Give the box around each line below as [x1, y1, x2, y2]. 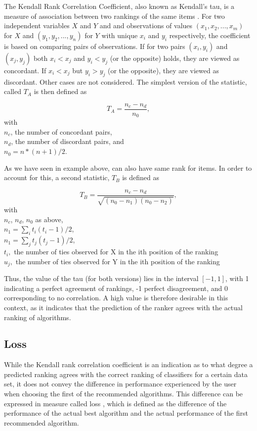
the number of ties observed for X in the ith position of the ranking [14, 246, 218, 257]
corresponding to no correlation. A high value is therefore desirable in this [4, 292, 228, 303]
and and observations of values [99, 20, 193, 31]
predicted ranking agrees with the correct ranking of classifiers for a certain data [4, 369, 248, 379]
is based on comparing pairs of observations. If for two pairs [4, 41, 185, 51]
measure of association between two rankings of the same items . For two [4, 10, 225, 21]
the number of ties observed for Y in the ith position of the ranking [15, 256, 220, 266]
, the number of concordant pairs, [10, 126, 112, 137]
